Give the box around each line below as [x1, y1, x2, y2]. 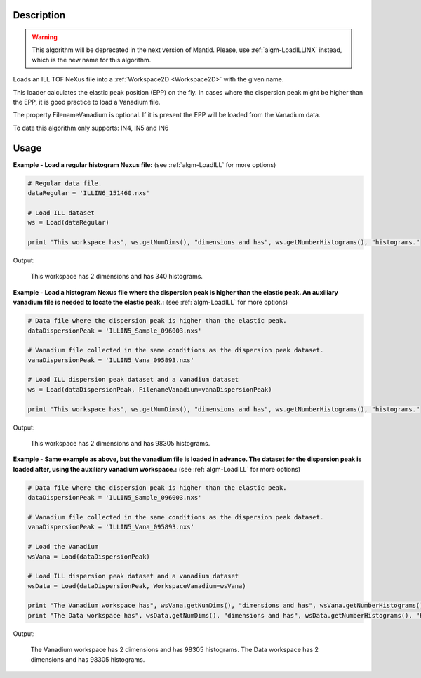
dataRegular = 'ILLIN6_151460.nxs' [27, 190, 150, 197]
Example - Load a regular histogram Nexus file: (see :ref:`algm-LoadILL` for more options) [13, 160, 276, 168]
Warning [32, 33, 58, 41]
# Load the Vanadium [27, 543, 98, 551]
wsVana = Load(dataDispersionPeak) [27, 552, 150, 561]
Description [13, 9, 66, 21]
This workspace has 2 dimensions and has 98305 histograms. [30, 439, 210, 448]
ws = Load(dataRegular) [27, 218, 110, 227]
